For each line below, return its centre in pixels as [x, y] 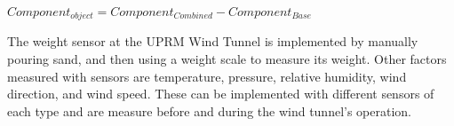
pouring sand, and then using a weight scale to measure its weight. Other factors [227, 59]
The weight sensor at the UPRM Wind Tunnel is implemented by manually [213, 41]
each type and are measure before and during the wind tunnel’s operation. [209, 110]
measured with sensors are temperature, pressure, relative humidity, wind [207, 76]
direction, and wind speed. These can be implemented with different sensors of [221, 94]
